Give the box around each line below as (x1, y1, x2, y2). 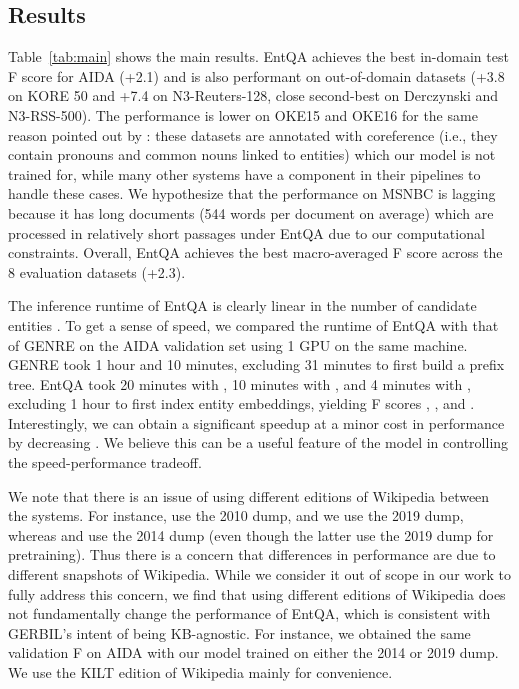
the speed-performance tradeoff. (8, 452, 202, 473)
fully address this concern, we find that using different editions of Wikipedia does (8, 583, 506, 604)
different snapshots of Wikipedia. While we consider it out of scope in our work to (8, 564, 511, 585)
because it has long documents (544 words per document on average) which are (8, 202, 494, 223)
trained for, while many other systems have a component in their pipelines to (8, 163, 481, 184)
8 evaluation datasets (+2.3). (8, 261, 186, 282)
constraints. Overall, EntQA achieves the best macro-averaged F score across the (8, 242, 503, 263)
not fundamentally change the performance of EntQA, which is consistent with (8, 603, 491, 624)
